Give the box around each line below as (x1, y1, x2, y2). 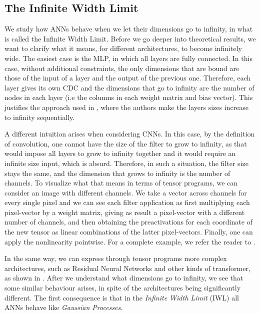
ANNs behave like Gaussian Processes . (4, 302, 123, 312)
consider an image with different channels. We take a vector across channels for (4, 187, 247, 197)
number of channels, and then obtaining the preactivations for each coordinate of (4, 216, 252, 227)
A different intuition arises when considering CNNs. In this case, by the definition (4, 128, 255, 139)
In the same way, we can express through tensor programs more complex (4, 253, 227, 263)
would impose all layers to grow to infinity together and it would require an (4, 148, 236, 158)
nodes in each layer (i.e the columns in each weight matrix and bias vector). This (4, 92, 253, 102)
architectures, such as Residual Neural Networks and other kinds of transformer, (4, 262, 250, 273)
